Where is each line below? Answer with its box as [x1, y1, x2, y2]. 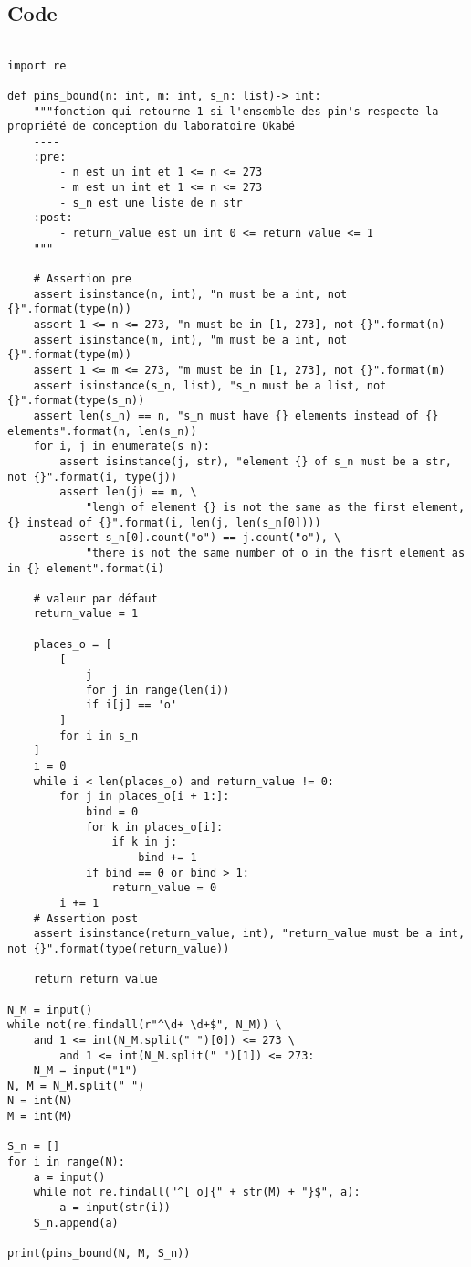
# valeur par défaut [33, 591, 158, 605]
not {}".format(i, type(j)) [7, 470, 178, 484]
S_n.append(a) [33, 1216, 119, 1230]
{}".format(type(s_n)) [7, 394, 145, 408]
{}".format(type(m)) [7, 348, 132, 362]
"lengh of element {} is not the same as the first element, [85, 500, 466, 514]
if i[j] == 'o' [85, 698, 178, 712]
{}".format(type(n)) [7, 303, 132, 316]
